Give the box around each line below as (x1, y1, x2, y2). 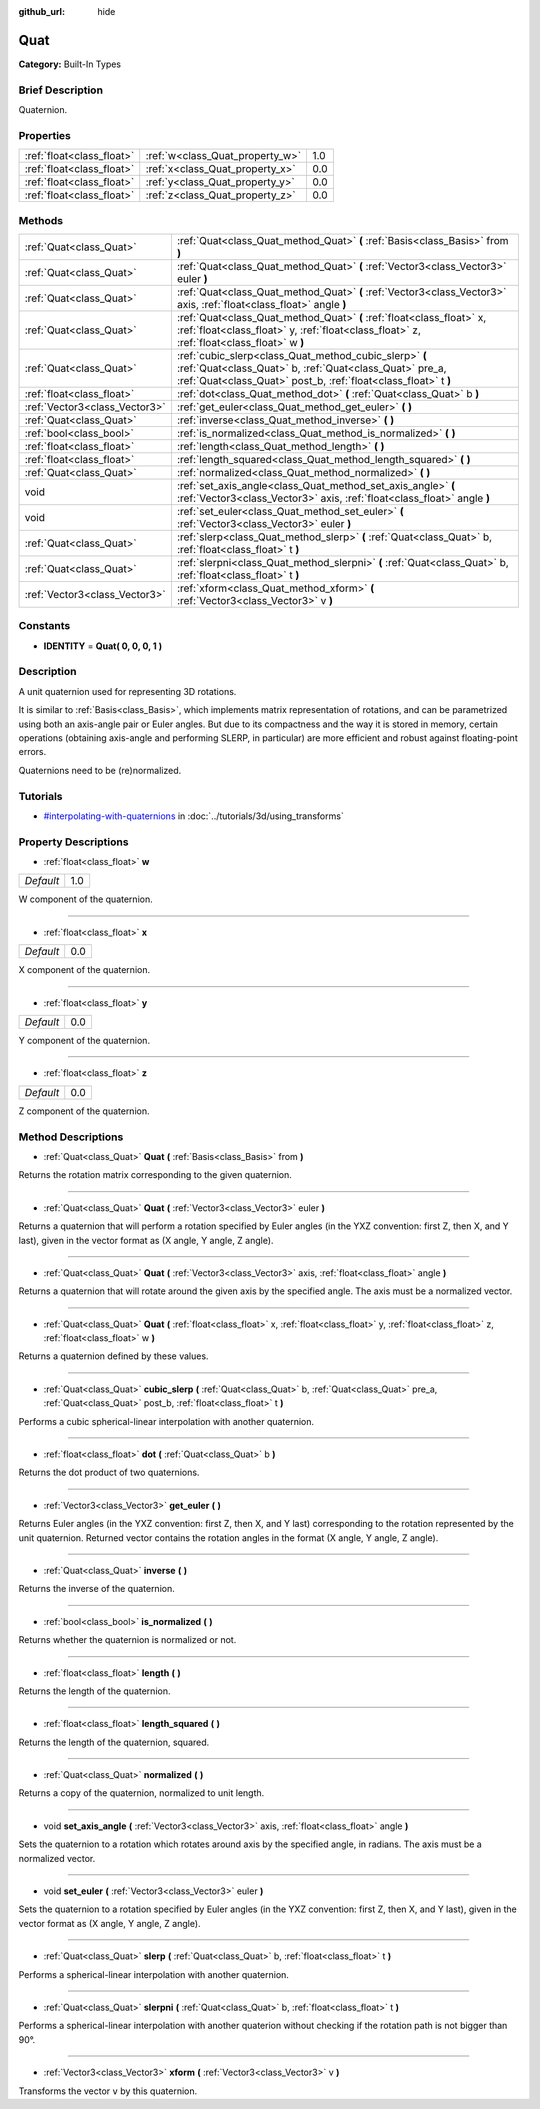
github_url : (18, 6, 65, 17)
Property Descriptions (18, 835, 129, 849)
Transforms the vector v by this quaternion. (18, 2085, 198, 2097)
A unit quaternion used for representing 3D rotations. (18, 685, 237, 697)
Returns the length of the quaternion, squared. (18, 1736, 210, 1748)
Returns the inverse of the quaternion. (18, 1583, 175, 1595)
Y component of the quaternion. (18, 1035, 150, 1047)
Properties (18, 128, 72, 142)
